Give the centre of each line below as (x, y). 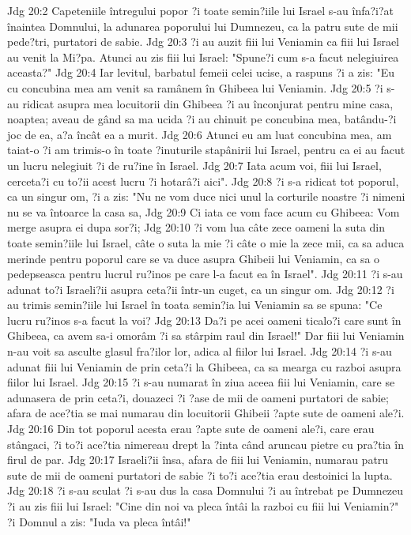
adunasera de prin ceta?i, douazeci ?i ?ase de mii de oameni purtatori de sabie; (198, 397)
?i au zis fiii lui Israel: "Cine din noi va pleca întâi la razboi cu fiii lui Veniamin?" (203, 506)
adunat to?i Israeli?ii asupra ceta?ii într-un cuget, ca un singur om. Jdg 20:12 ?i (201, 289)
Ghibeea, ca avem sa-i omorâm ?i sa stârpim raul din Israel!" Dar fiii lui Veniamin (206, 335)
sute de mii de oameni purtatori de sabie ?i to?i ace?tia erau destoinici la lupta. (200, 475)
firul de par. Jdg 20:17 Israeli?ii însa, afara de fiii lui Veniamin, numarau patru (198, 460)
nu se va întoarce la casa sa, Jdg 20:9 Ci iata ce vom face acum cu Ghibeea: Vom (204, 211)
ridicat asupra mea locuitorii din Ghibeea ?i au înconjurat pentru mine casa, (208, 103)
